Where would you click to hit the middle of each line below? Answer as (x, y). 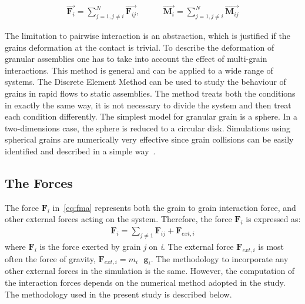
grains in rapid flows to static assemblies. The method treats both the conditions (150, 93)
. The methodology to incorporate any (219, 258)
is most (271, 246)
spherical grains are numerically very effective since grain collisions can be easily (149, 139)
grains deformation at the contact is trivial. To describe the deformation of (140, 47)
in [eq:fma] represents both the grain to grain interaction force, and (174, 207)
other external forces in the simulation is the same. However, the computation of (150, 271)
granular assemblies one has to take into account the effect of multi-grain (136, 59)
